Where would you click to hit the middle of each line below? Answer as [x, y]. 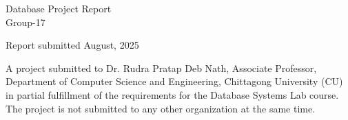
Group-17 [25, 22]
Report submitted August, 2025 [72, 45]
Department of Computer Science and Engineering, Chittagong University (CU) [174, 81]
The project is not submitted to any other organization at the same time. [161, 108]
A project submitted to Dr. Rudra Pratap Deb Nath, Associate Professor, [161, 68]
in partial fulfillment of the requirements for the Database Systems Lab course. [172, 94]
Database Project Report [59, 8]
